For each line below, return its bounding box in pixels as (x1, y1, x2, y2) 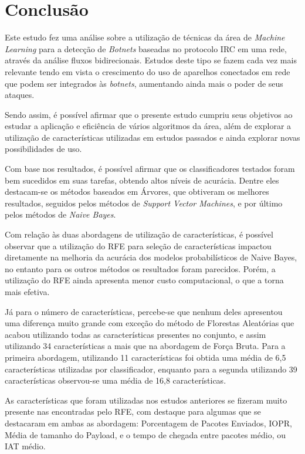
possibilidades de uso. (5, 143, 82, 155)
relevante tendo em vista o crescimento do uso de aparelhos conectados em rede (5, 65, 290, 77)
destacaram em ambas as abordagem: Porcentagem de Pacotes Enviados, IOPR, (5, 416, 292, 429)
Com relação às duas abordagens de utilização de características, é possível (5, 228, 273, 240)
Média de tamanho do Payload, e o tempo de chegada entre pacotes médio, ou (5, 428, 286, 441)
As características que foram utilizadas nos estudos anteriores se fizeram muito (5, 394, 287, 406)
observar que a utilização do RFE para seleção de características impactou (5, 239, 272, 252)
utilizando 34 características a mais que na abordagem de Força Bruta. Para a (5, 340, 286, 352)
